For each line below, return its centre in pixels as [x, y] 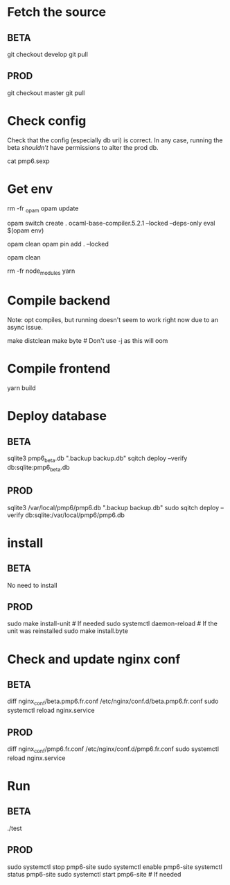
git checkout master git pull [46, 93]
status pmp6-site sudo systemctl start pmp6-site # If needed [94, 874]
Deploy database [57, 416]
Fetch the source [57, 12]
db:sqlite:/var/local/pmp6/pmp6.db [75, 515]
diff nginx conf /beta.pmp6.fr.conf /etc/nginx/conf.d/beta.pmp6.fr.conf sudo [113, 702]
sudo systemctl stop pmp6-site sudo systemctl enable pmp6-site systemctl [115, 867]
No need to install [32, 585]
